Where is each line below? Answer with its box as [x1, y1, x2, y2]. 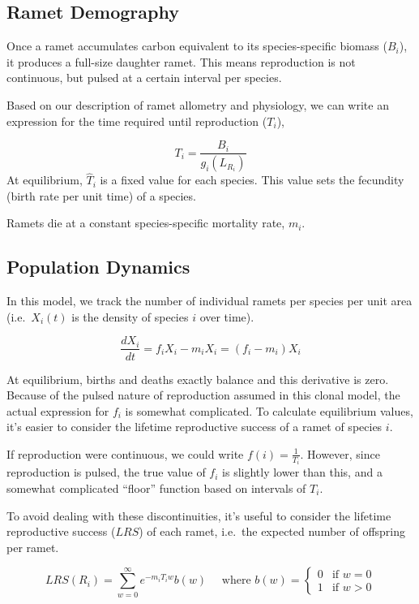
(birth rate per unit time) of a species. [6, 187, 196, 204]
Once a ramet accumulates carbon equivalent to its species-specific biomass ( [6, 37, 387, 54]
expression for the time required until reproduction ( [6, 112, 267, 129]
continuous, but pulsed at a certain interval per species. [6, 69, 282, 86]
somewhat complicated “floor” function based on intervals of [6, 479, 306, 496]
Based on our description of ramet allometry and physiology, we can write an [6, 96, 389, 113]
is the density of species [71, 308, 189, 325]
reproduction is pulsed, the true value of [6, 464, 206, 481]
